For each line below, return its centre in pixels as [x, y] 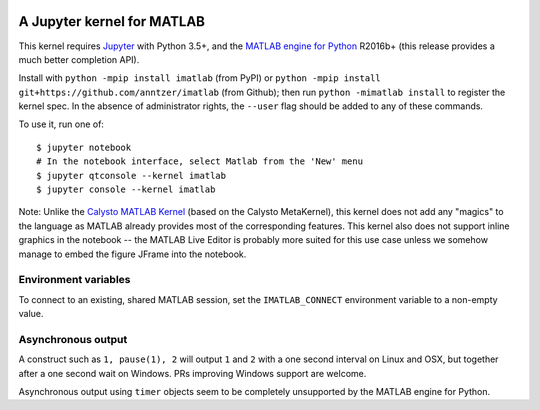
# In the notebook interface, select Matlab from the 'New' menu [200, 161]
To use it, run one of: [61, 124]
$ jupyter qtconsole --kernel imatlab [131, 175]
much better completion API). [79, 59]
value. [31, 314]
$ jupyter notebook [84, 147]
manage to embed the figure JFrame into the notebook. [132, 254]
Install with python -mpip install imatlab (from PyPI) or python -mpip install [200, 78]
